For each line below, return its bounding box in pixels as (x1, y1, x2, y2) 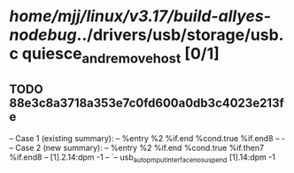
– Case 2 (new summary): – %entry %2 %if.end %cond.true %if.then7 (9, 142, 264, 153)
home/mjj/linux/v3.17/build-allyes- (9, 6, 272, 26)
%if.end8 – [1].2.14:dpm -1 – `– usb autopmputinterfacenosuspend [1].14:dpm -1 (9, 152, 276, 164)
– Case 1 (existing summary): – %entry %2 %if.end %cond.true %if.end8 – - (9, 132, 286, 143)
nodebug (9, 25, 77, 45)
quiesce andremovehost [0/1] (21, 44, 220, 67)
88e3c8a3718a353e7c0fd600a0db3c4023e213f (9, 95, 285, 111)
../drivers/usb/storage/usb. (76, 25, 284, 45)
